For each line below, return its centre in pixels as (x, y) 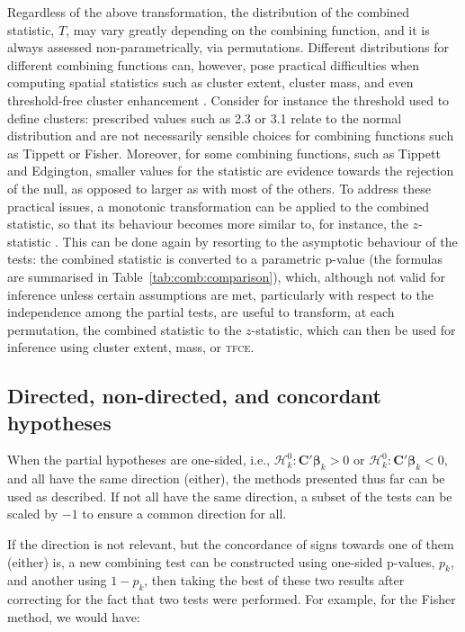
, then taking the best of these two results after (274, 580)
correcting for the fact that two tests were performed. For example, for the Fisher (232, 599)
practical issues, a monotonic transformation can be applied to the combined (219, 206)
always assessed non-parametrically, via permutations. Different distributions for (228, 47)
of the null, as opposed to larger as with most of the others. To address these (219, 188)
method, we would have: (74, 616)
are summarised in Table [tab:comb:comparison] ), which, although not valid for (226, 276)
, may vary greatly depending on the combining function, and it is (248, 29)
